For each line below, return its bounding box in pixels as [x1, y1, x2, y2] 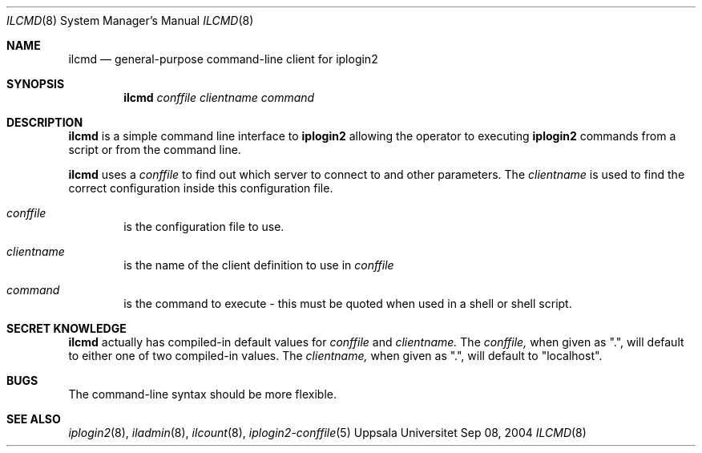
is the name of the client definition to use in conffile [123, 258, 394, 272]
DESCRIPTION [6, 115, 83, 129]
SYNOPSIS [6, 77, 65, 91]
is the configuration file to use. [123, 220, 284, 233]
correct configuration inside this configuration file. [68, 181, 333, 195]
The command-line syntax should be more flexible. [68, 387, 337, 401]
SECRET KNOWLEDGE [6, 322, 127, 335]
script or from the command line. [68, 143, 241, 156]
